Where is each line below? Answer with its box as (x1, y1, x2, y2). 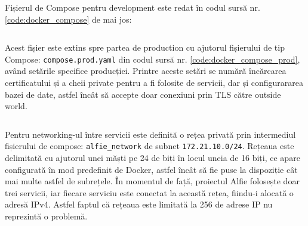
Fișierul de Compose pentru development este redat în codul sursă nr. (5, 1, 260, 13)
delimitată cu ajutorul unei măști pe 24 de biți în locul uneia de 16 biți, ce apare (5, 151, 300, 164)
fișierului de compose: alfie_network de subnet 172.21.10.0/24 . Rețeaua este (5, 140, 294, 152)
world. (5, 100, 27, 112)
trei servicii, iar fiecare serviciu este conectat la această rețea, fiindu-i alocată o (5, 186, 294, 199)
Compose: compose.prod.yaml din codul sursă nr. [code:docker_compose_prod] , (5, 52, 300, 65)
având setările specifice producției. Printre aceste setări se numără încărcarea (5, 64, 287, 77)
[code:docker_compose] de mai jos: (5, 13, 132, 25)
